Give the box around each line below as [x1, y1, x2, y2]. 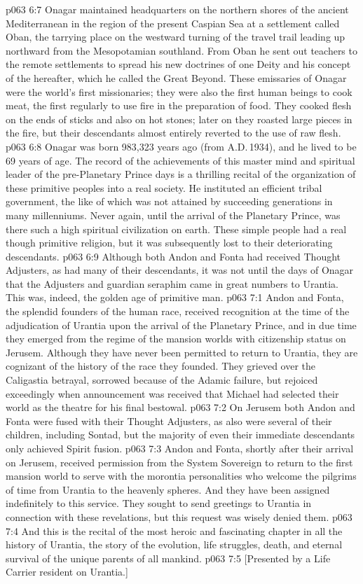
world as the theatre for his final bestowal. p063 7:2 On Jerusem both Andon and [6, 400, 355, 415]
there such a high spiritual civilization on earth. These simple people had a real [6, 221, 347, 236]
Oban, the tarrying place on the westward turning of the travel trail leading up [6, 29, 345, 44]
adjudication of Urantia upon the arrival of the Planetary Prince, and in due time [6, 317, 357, 332]
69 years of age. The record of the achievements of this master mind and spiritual [6, 153, 355, 167]
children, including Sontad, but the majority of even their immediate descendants [6, 427, 355, 442]
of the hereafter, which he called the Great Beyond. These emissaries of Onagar [6, 70, 347, 85]
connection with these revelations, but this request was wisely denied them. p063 [6, 509, 352, 524]
